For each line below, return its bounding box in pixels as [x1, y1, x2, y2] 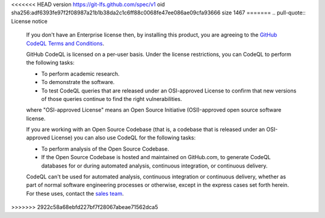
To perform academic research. [41, 70, 120, 77]
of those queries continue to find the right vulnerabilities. [41, 95, 182, 102]
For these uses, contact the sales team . [26, 190, 124, 197]
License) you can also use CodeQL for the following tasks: [51, 134, 196, 141]
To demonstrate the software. [41, 79, 115, 86]
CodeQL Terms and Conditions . [26, 40, 105, 47]
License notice [11, 17, 48, 25]
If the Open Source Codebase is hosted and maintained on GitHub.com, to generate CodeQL [41, 154, 271, 161]
